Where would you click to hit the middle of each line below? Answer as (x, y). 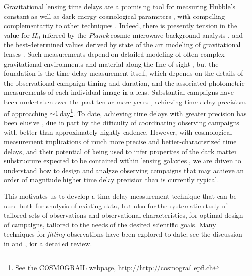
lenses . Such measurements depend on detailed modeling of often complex (114, 54)
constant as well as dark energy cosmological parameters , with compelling (114, 16)
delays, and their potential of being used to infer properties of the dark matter (120, 151)
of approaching (26, 113)
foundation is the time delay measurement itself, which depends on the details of (124, 73)
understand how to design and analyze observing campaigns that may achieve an (124, 170)
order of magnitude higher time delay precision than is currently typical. (111, 180)
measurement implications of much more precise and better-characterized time (120, 141)
